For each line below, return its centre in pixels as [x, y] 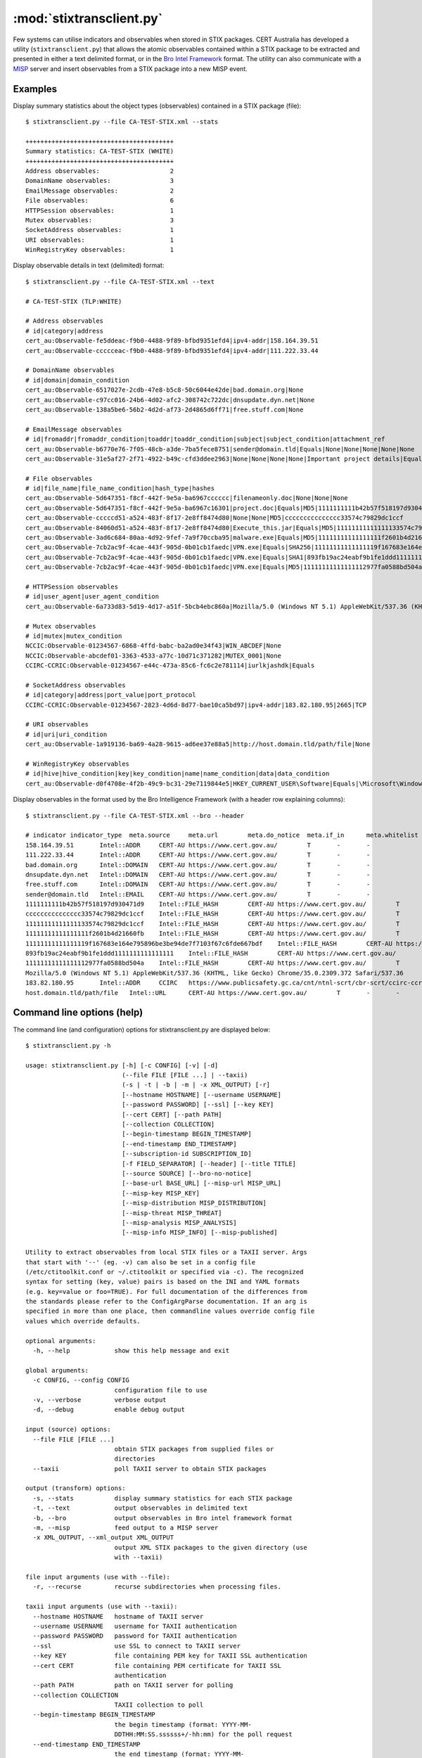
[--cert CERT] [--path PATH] [172, 1114]
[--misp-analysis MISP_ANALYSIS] [179, 1223]
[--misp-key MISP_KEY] [161, 1193]
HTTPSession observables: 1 [100, 210]
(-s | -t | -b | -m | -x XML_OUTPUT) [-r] [196, 1085]
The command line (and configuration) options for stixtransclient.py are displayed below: [142, 1029]
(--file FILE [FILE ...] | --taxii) [185, 1075]
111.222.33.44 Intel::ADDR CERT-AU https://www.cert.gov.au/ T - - [198, 855]
